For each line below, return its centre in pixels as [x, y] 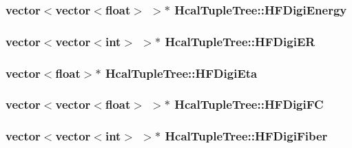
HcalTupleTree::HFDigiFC [249, 104]
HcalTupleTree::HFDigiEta [181, 73]
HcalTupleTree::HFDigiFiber [246, 136]
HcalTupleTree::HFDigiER [240, 41]
